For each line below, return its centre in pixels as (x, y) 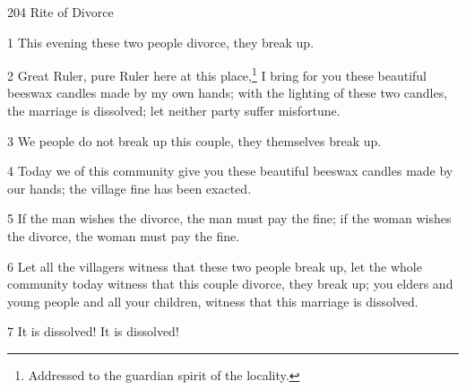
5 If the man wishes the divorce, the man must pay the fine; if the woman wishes (229, 218)
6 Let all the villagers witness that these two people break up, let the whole (215, 266)
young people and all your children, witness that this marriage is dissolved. (213, 301)
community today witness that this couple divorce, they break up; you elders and (230, 284)
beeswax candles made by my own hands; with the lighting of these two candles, (228, 93)
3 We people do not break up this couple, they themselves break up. (194, 140)
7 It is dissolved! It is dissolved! (93, 331)
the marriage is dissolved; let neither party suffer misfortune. (174, 111)
